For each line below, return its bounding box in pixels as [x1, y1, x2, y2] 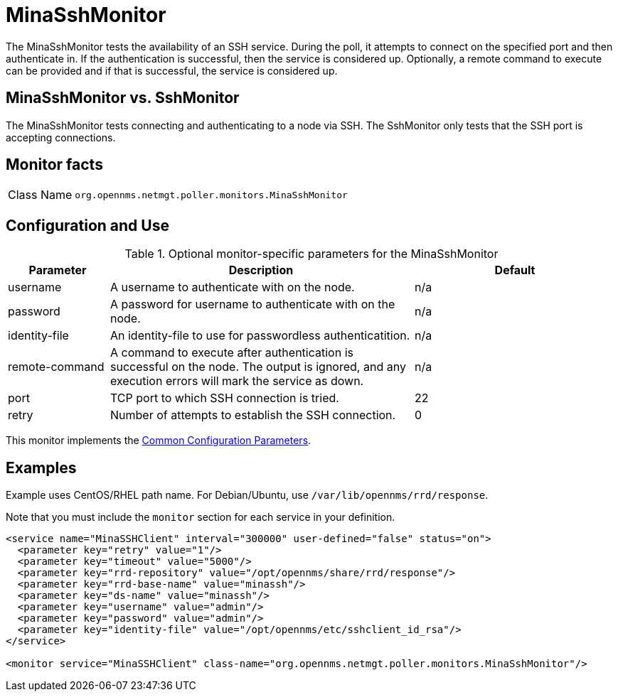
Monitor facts [6, 156, 103, 174]
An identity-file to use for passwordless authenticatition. [110, 328, 410, 343]
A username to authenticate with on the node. [110, 280, 355, 295]
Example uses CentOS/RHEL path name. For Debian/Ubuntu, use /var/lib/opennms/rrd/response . [6, 489, 489, 502]
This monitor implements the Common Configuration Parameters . [6, 434, 311, 447]
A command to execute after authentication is [110, 345, 353, 360]
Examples [6, 458, 77, 477]
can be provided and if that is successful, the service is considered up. [6, 64, 338, 77]
